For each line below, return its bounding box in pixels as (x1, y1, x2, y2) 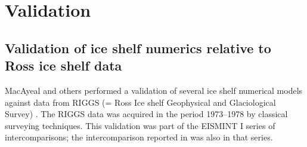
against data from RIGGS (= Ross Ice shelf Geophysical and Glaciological (5, 96, 276, 108)
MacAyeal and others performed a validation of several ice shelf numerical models (5, 84, 303, 96)
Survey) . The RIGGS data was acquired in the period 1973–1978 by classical (5, 108, 288, 120)
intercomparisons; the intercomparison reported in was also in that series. (5, 131, 273, 143)
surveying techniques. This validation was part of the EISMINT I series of (5, 119, 275, 131)
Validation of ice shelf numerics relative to (5, 38, 271, 57)
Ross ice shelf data (5, 56, 122, 75)
